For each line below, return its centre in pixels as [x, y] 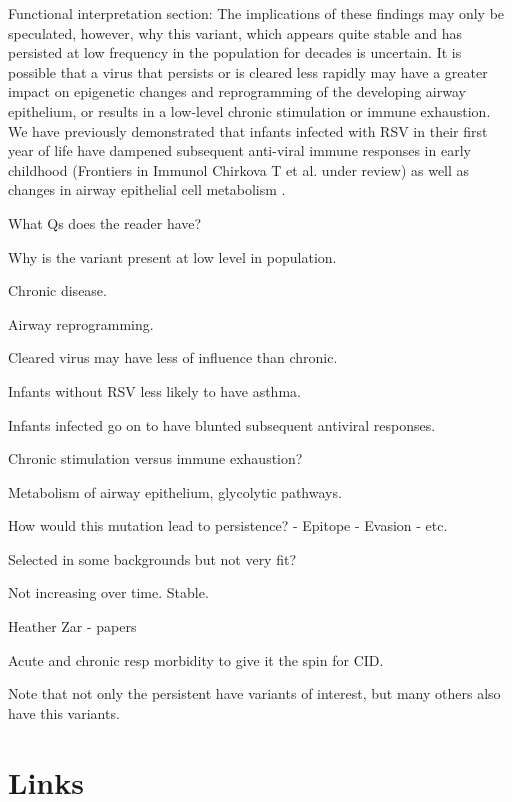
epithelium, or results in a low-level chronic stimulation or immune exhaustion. [249, 110]
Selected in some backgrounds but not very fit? [152, 558]
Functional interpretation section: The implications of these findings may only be [256, 13]
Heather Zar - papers [72, 626]
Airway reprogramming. [81, 323]
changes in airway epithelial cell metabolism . [147, 189]
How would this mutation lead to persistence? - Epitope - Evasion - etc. [228, 525]
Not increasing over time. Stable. [108, 592]
